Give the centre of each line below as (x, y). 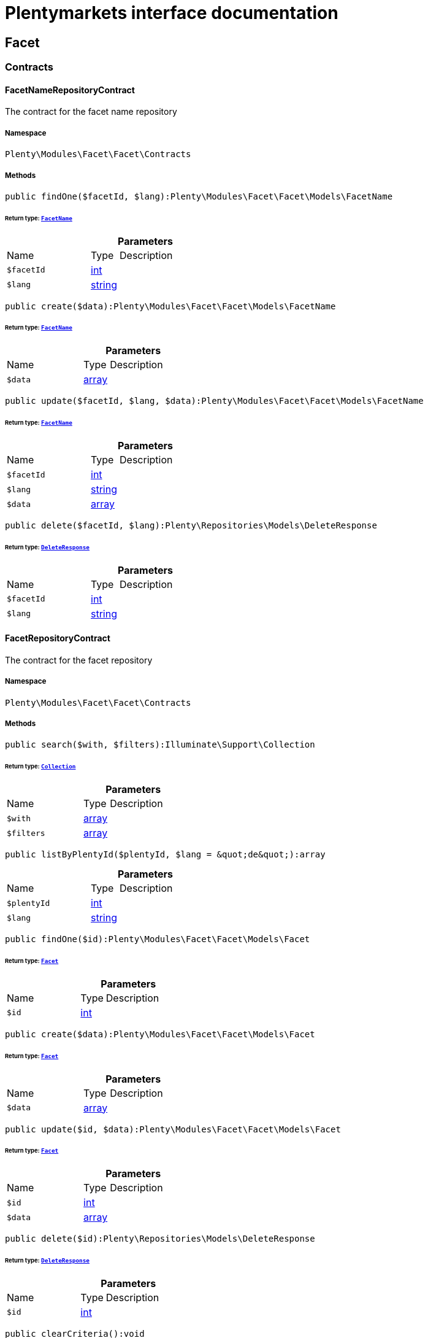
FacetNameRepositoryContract (70, 90)
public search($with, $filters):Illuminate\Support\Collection (160, 745)
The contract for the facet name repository (91, 112)
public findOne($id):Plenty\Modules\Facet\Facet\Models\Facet (158, 939)
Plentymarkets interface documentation (172, 13)
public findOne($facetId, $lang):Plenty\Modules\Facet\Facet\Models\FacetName (199, 196)
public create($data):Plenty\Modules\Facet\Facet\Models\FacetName (170, 306)
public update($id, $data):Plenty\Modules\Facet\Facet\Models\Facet (173, 1129)
